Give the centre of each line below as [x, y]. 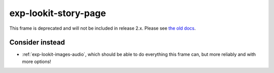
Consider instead [37, 43]
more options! [37, 61]
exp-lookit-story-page [58, 13]
